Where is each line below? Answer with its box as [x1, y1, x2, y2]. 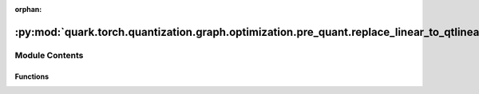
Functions [14, 72, 49, 81]
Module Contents [14, 49, 84, 61]
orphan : [14, 5, 42, 14]
